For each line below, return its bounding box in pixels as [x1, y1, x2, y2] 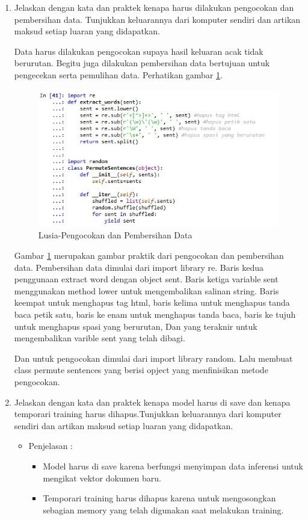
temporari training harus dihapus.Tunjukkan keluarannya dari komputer [14, 407, 282, 420]
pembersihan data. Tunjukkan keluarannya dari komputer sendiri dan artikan [14, 13, 301, 25]
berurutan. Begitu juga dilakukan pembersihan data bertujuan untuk [14, 57, 270, 69]
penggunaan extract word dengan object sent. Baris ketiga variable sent [14, 273, 279, 285]
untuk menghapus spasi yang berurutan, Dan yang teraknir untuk [14, 320, 257, 332]
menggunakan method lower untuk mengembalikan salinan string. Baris [14, 284, 279, 297]
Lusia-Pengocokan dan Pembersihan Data [38, 229, 192, 241]
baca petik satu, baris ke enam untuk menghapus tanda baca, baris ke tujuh [14, 308, 296, 320]
